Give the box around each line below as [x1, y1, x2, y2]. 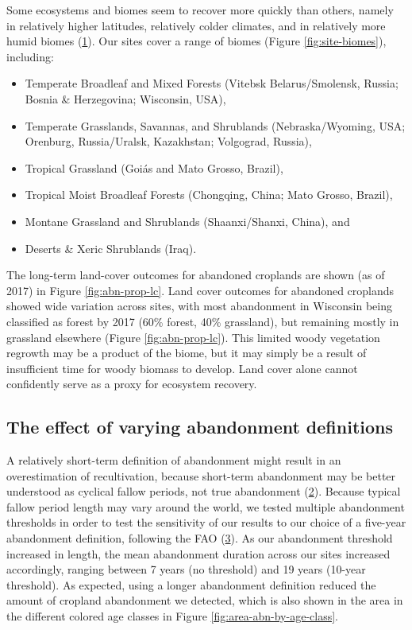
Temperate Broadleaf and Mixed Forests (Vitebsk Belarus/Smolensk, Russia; [25, 75, 399, 91]
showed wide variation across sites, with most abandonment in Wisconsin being [6, 297, 393, 314]
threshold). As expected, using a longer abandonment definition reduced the [6, 576, 376, 593]
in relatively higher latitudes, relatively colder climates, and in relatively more [6, 17, 386, 33]
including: [6, 48, 54, 64]
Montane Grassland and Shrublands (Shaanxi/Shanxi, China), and [25, 212, 350, 229]
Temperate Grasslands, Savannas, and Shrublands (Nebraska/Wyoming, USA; [25, 117, 406, 134]
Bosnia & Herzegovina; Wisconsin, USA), [25, 90, 226, 107]
